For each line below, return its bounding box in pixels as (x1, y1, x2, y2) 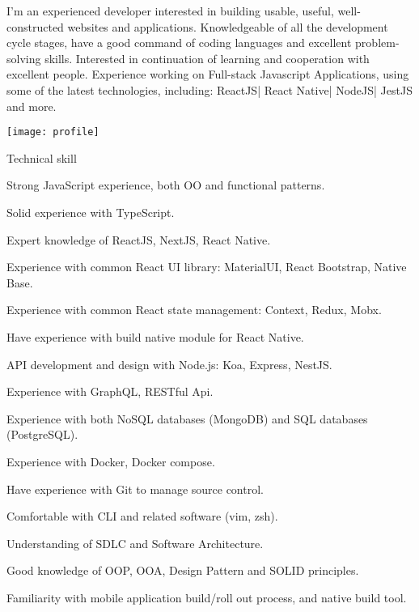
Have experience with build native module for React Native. (6, 328, 304, 345)
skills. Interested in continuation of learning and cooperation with (44, 49, 370, 66)
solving (6, 49, 41, 66)
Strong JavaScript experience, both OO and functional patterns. (6, 176, 325, 193)
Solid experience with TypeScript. (6, 204, 175, 220)
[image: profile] (6, 126, 99, 138)
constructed (6, 18, 64, 35)
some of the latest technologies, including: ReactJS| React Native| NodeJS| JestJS (6, 81, 413, 98)
